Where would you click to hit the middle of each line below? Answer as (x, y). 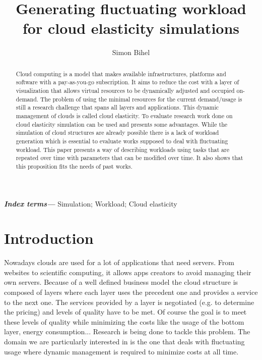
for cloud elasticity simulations (131, 28)
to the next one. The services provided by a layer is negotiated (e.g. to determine (129, 302)
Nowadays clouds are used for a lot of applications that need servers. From (119, 262)
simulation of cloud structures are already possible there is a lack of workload (117, 133)
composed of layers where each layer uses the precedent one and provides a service (131, 292)
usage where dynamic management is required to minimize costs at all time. (121, 351)
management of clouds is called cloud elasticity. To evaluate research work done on (124, 115)
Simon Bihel (131, 52)
